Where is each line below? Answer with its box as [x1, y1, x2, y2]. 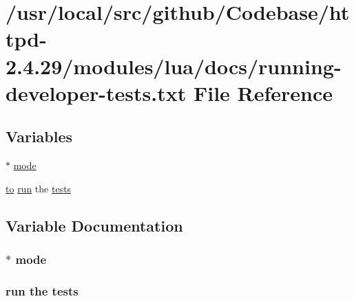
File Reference [193, 78, 333, 107]
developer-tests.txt [6, 78, 187, 107]
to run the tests [6, 181, 72, 195]
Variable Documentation [6, 214, 183, 236]
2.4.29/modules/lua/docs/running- [6, 52, 342, 80]
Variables [6, 126, 73, 147]
